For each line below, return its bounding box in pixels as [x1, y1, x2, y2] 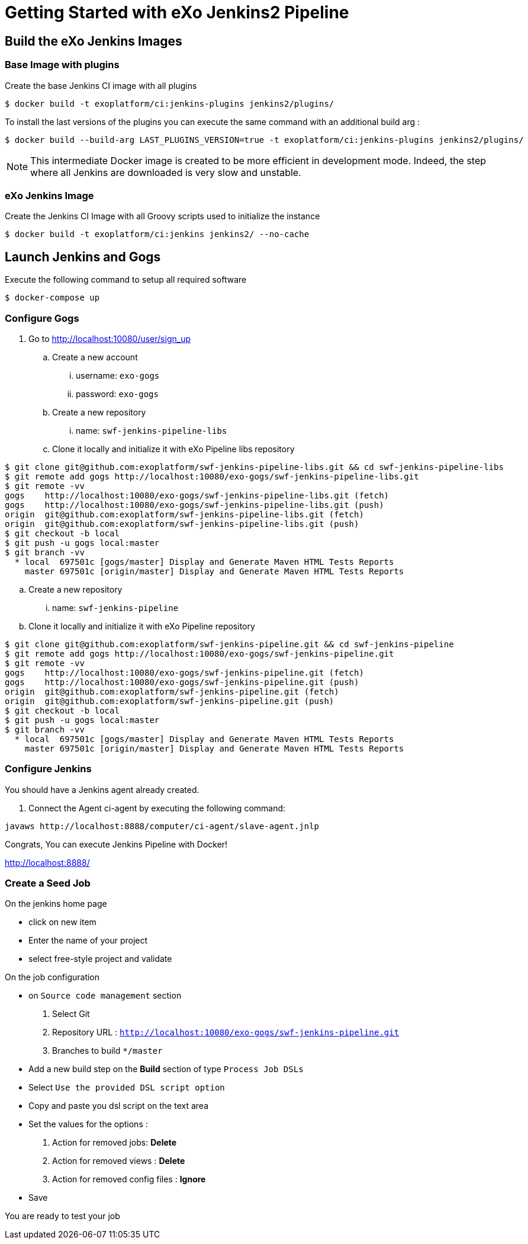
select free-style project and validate [28, 954, 172, 964]
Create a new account [52, 351, 138, 362]
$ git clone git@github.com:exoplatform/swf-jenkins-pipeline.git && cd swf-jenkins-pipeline [5, 639, 454, 649]
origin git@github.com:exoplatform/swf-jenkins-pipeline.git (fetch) [5, 686, 339, 696]
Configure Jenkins [5, 763, 92, 775]
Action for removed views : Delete [52, 1156, 185, 1166]
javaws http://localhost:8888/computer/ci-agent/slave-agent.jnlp [5, 821, 320, 831]
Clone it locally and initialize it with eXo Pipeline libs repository [52, 443, 295, 454]
